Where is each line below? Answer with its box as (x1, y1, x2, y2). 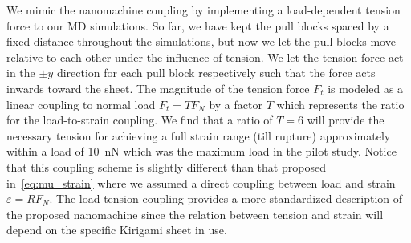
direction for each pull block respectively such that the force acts (56, 64, 376, 81)
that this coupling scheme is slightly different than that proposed (6, 158, 326, 175)
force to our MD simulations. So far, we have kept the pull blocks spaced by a (6, 17, 389, 34)
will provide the (307, 111, 385, 128)
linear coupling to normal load (6, 95, 156, 112)
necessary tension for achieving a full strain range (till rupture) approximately (6, 127, 391, 144)
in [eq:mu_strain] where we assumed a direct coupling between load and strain (6, 174, 396, 191)
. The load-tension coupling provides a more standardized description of (49, 190, 403, 207)
